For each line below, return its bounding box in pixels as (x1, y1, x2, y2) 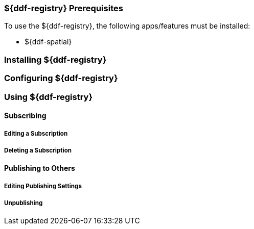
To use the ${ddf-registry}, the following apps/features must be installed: (4, 21, 250, 31)
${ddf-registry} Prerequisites (4, 3, 123, 13)
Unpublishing (4, 199, 43, 207)
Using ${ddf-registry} (4, 91, 93, 102)
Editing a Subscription (4, 130, 68, 137)
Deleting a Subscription (4, 146, 72, 154)
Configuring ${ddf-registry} (4, 73, 118, 84)
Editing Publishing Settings (4, 182, 82, 190)
